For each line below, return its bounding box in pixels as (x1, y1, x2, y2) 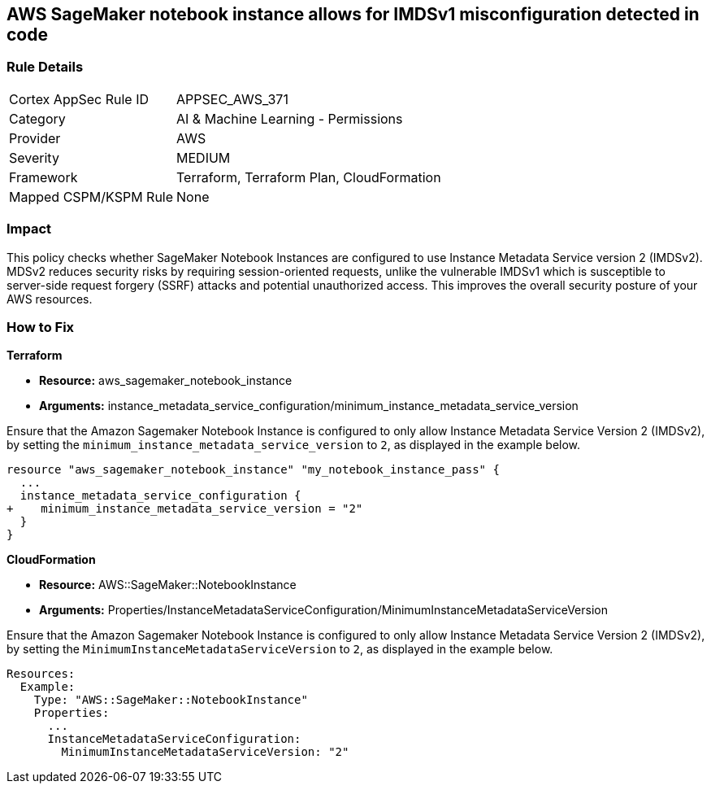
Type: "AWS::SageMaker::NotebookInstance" (33, 693, 308, 707)
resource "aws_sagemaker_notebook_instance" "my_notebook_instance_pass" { (7, 463, 500, 477)
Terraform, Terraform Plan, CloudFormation (176, 168, 441, 185)
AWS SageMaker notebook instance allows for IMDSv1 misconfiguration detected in (7, 4, 700, 24)
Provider (9, 129, 61, 146)
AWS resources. (7, 291, 93, 306)
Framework (9, 168, 78, 185)
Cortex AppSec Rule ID (9, 90, 150, 107)
